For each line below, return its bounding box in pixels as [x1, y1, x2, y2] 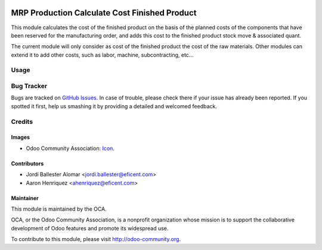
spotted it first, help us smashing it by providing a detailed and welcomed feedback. [11, 102, 217, 110]
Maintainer [11, 194, 39, 202]
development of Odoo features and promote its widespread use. [11, 224, 169, 232]
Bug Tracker [11, 82, 48, 90]
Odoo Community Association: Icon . [26, 145, 114, 152]
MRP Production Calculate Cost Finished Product [11, 8, 197, 18]
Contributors [11, 160, 44, 167]
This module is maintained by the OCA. [11, 205, 107, 212]
